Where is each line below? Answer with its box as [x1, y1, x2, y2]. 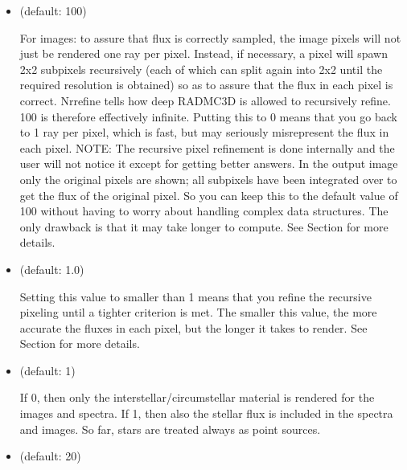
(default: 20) [19, 448, 81, 464]
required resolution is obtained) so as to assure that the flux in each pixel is [19, 76, 393, 93]
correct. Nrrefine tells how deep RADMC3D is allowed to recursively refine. [19, 92, 391, 108]
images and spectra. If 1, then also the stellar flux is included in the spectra [19, 405, 393, 422]
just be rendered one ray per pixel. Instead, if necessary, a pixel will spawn [19, 45, 388, 62]
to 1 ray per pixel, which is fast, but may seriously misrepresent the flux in [19, 124, 389, 141]
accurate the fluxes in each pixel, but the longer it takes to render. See [19, 319, 368, 336]
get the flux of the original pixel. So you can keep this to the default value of [19, 186, 398, 203]
